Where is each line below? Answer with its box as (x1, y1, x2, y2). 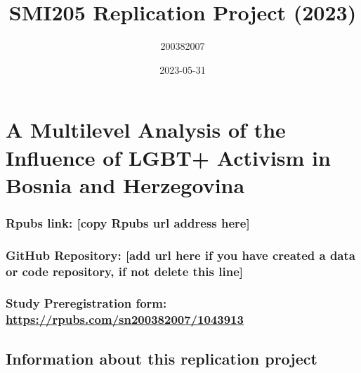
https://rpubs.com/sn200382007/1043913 (6, 310, 244, 328)
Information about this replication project (6, 347, 317, 369)
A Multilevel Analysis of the (6, 115, 286, 144)
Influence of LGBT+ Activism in (6, 143, 331, 171)
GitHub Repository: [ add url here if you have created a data (6, 246, 355, 263)
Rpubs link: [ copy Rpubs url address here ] (6, 214, 250, 231)
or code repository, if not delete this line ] (6, 262, 243, 280)
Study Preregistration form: (6, 294, 167, 312)
